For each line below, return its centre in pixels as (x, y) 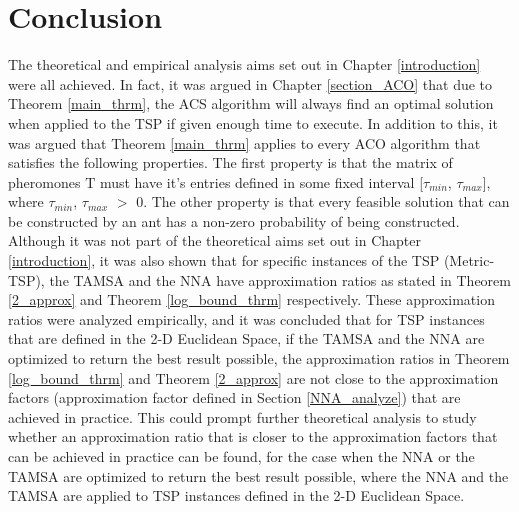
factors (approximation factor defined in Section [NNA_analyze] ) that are (234, 397)
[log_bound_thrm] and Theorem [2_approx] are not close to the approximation (253, 377)
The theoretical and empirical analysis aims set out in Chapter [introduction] (244, 64)
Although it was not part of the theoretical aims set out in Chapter (214, 240)
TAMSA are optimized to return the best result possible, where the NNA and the (258, 475)
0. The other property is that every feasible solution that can (323, 201)
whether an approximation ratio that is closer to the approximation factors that (253, 436)
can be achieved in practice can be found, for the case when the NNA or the (241, 456)
